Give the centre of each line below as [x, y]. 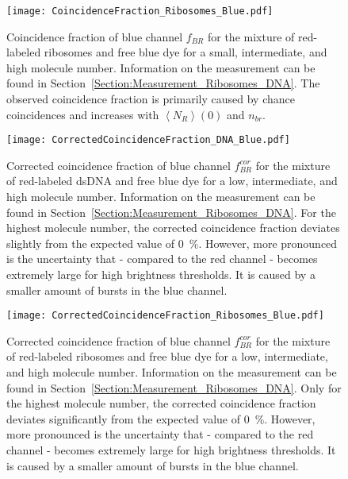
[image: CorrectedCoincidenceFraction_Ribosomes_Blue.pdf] [165, 316]
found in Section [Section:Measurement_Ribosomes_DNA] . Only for [174, 387]
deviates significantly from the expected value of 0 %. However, [161, 418]
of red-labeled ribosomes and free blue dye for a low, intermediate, [167, 356]
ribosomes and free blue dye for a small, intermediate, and [185, 52]
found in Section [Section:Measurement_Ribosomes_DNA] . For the [171, 212]
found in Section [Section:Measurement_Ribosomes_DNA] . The [163, 83]
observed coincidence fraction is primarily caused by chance [151, 99]
